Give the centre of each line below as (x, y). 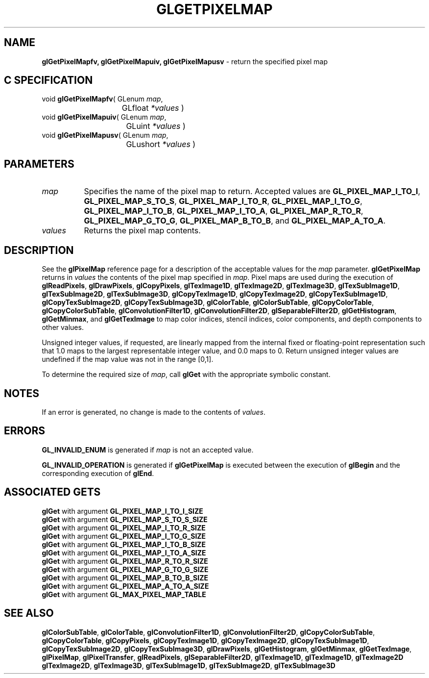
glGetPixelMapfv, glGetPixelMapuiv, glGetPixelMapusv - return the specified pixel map (185, 61)
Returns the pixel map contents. (142, 231)
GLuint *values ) (156, 126)
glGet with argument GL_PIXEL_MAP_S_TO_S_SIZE (125, 519)
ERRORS (25, 431)
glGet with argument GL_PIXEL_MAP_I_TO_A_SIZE (124, 552)
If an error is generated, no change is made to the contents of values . (154, 412)
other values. (63, 327)
